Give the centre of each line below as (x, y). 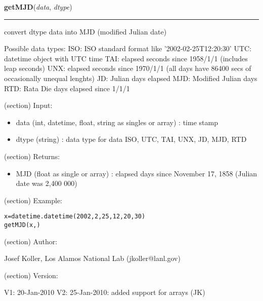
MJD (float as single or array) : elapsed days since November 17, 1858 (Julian (137, 173)
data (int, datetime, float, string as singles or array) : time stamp (117, 122)
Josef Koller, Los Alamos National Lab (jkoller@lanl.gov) (92, 258)
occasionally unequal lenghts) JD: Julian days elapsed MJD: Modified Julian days (131, 78)
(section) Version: (31, 275)
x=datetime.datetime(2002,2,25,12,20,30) (75, 217)
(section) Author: (31, 241)
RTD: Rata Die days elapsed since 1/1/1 (67, 88)
